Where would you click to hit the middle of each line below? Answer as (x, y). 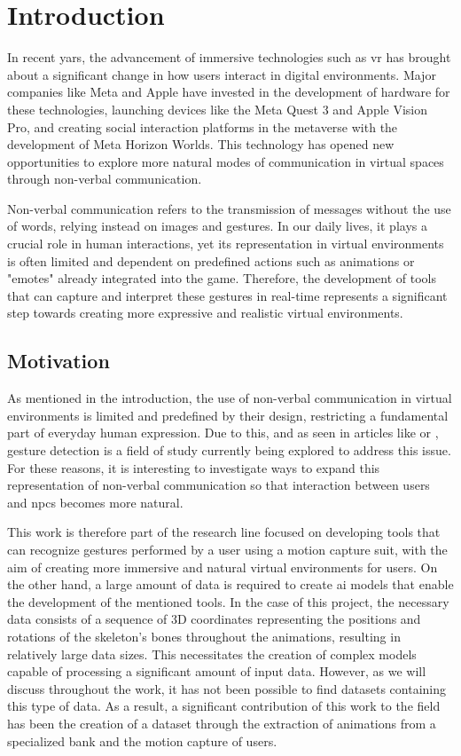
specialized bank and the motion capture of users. (142, 740)
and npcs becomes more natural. (95, 502)
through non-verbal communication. (105, 179)
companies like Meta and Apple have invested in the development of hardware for (229, 92)
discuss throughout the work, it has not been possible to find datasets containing (227, 688)
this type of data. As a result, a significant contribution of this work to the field (224, 706)
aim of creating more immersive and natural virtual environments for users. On (223, 567)
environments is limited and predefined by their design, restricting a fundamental (228, 415)
